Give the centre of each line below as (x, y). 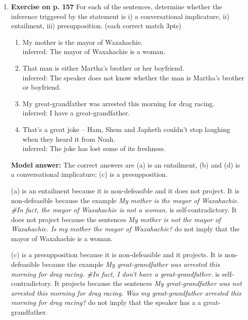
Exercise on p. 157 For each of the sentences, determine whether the (116, 6)
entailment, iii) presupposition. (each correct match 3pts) (96, 26)
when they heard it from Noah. (69, 139)
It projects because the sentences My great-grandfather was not (148, 283)
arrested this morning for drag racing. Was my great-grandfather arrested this (126, 292)
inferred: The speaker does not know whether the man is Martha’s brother (133, 77)
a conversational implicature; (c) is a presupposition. (89, 174)
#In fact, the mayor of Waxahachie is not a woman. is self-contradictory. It (124, 210)
